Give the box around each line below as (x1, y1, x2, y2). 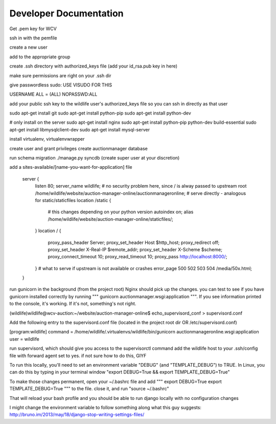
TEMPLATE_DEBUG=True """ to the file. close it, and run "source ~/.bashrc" (9, 386, 169, 392)
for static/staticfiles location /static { (35, 197, 111, 203)
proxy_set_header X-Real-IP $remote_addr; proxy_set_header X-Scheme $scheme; (48, 246, 222, 253)
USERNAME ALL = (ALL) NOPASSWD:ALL (9, 91, 98, 97)
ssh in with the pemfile (9, 35, 57, 41)
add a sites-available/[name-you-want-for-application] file (9, 164, 132, 170)
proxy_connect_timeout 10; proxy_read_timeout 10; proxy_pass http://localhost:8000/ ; (48, 254, 227, 260)
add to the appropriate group (9, 54, 71, 60)
